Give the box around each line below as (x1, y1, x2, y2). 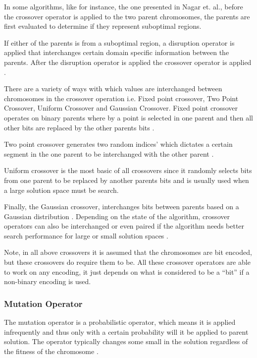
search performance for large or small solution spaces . (4, 230, 168, 240)
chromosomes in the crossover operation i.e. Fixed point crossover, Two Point (4, 93, 239, 103)
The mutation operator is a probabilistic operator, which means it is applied (4, 317, 236, 327)
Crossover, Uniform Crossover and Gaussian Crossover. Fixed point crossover (4, 103, 238, 113)
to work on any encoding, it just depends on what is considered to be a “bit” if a (4, 266, 250, 277)
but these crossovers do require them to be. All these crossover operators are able (4, 257, 251, 267)
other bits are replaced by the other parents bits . (4, 122, 154, 132)
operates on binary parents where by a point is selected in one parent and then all (4, 112, 253, 122)
